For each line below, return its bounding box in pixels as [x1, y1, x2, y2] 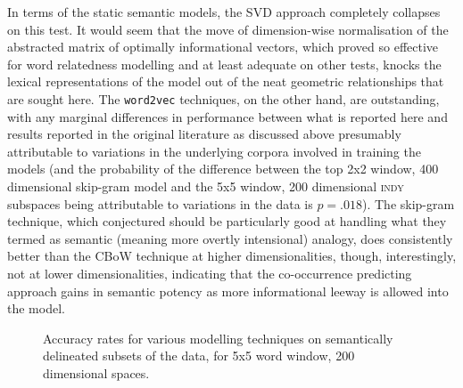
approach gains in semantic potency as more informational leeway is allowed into [7, 281, 449, 300]
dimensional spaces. [43, 363, 150, 382]
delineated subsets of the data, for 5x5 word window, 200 [43, 346, 355, 365]
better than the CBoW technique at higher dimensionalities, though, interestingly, [7, 247, 457, 265]
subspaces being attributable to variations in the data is [7, 194, 313, 213]
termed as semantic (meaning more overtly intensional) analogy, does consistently [7, 229, 453, 247]
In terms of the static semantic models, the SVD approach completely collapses [7, 3, 441, 20]
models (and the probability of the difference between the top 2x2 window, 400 [7, 159, 439, 178]
